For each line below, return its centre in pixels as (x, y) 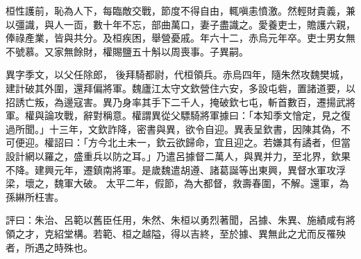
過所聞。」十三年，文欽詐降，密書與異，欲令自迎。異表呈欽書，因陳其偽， (173, 128)
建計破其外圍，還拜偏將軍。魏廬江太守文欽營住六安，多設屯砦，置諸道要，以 (180, 88)
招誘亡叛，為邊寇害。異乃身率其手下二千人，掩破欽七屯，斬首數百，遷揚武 (176, 101)
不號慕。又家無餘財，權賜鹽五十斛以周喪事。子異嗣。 (127, 51)
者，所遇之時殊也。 (49, 247)
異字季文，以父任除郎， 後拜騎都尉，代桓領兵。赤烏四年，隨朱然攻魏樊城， (177, 74)
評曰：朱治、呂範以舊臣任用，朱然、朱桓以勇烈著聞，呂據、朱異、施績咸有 (176, 220)
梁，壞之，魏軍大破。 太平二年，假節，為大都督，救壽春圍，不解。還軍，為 (177, 183)
